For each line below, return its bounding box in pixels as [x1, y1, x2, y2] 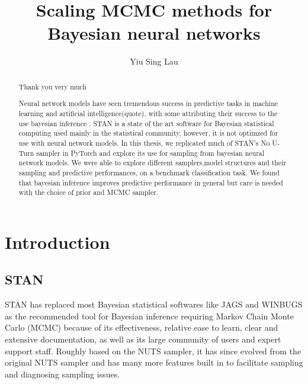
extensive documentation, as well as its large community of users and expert [5, 332, 281, 345]
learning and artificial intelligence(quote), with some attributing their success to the [18, 108, 278, 118]
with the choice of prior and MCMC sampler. [18, 187, 159, 197]
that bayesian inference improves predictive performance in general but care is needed [18, 177, 283, 187]
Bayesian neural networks [47, 21, 261, 45]
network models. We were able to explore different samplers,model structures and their [18, 158, 287, 168]
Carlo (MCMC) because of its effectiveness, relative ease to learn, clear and [5, 321, 278, 334]
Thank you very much [18, 81, 87, 91]
